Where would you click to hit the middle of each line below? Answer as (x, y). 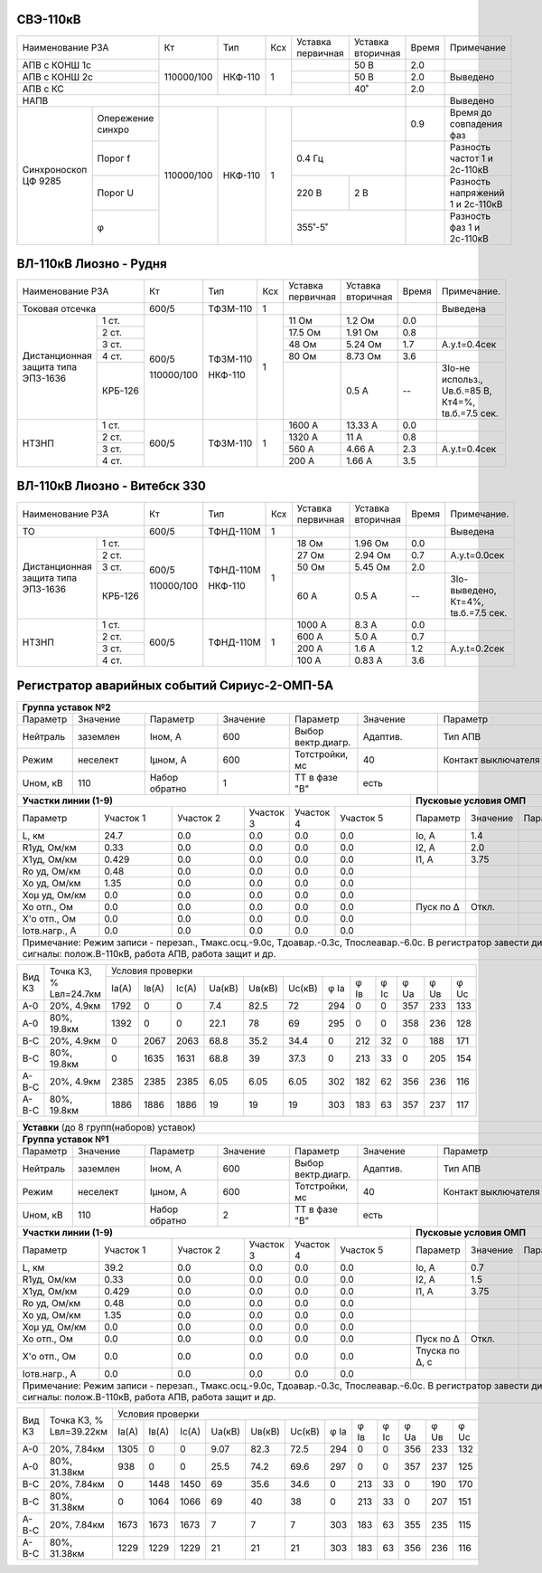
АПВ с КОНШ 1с (57, 65)
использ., (462, 380)
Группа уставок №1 (65, 1140)
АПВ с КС (43, 89)
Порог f (114, 158)
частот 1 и (472, 158)
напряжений (477, 193)
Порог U (116, 193)
